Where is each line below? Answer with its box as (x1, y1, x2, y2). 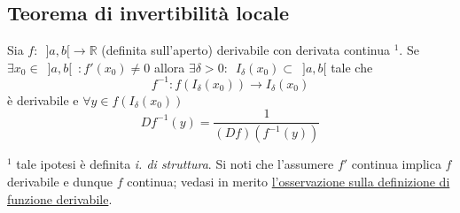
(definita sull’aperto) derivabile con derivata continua (101, 41, 391, 59)
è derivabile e (7, 90, 79, 109)
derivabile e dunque (7, 171, 113, 190)
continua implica (351, 155, 441, 173)
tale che (331, 57, 373, 76)
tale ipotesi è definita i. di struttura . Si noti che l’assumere (16, 155, 334, 173)
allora (154, 57, 185, 76)
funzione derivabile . (7, 189, 113, 208)
